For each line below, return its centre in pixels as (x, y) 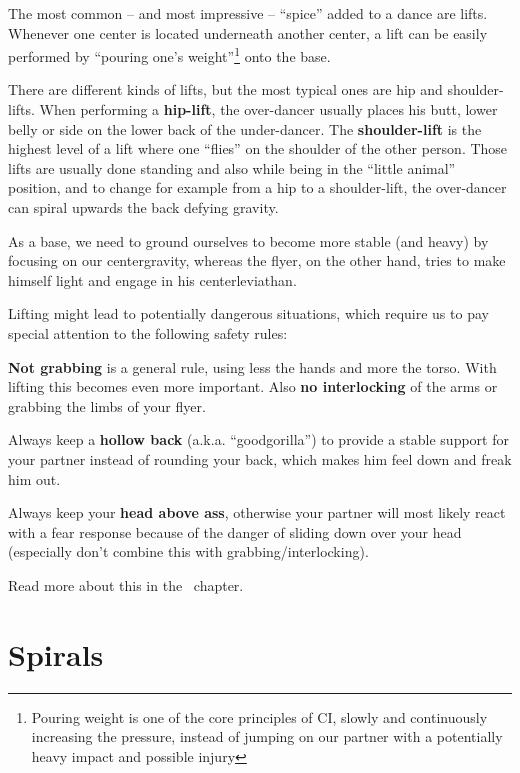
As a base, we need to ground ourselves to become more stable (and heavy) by (248, 240)
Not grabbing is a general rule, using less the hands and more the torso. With (252, 366)
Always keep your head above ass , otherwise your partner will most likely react (257, 512)
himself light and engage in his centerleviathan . (152, 279)
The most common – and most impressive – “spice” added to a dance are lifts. (248, 13)
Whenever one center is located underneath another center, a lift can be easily (248, 32)
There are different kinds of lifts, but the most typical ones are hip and (225, 89)
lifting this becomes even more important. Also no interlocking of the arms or (253, 386)
